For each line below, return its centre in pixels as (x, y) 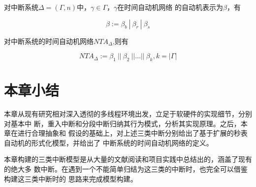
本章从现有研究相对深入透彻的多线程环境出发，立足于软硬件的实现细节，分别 (128, 114)
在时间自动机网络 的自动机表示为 (170, 7)
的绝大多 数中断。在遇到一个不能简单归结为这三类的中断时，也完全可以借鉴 (126, 169)
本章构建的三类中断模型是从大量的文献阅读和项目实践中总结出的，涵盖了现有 (128, 159)
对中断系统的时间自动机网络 (49, 41)
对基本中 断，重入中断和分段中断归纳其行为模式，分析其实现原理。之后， (122, 123)
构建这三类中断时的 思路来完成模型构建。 (71, 178)
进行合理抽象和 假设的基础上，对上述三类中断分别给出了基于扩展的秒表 (132, 133)
